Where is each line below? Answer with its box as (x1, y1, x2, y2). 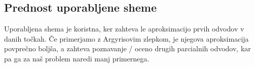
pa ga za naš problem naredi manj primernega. (4, 53, 150, 63)
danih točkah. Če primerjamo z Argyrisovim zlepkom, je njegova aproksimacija (4, 33, 249, 44)
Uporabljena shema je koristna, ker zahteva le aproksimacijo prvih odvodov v (4, 23, 244, 34)
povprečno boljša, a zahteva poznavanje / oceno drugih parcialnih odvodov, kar (4, 43, 251, 54)
